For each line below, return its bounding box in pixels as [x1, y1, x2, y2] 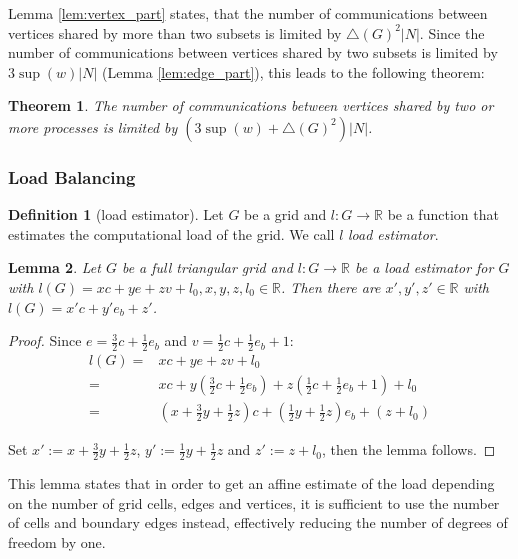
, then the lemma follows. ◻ [322, 439, 496, 460]
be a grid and [244, 204, 327, 225]
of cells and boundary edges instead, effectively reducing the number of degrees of [8, 512, 508, 533]
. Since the [419, 22, 485, 43]
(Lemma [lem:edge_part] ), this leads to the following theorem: [102, 61, 485, 82]
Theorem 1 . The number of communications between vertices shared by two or [8, 95, 494, 116]
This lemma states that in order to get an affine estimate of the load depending [8, 472, 495, 493]
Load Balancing [8, 164, 136, 189]
